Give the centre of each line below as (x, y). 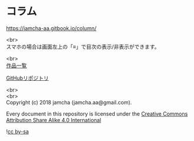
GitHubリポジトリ (27, 78)
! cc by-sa (18, 131)
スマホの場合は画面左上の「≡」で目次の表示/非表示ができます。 (83, 47)
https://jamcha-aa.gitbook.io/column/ (51, 28)
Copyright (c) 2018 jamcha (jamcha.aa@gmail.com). (69, 102)
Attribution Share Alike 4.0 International (54, 120)
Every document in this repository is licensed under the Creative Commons (97, 114)
